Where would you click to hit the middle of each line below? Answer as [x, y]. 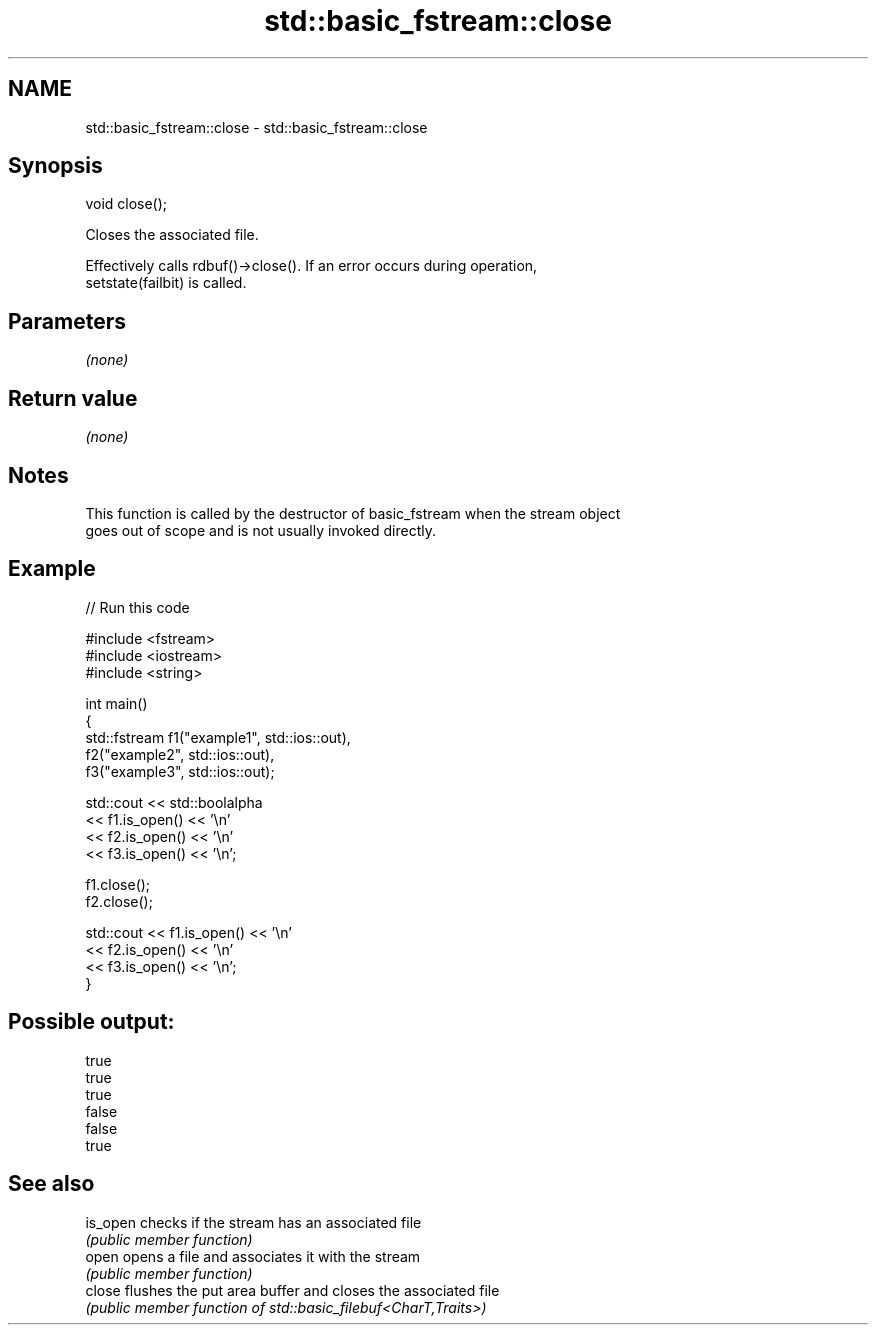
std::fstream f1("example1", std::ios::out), [218, 737]
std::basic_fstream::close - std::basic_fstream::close [256, 127]
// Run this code [137, 607]
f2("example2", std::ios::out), [180, 754]
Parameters [67, 321]
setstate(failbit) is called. [166, 283]
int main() [116, 703]
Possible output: [91, 1022]
